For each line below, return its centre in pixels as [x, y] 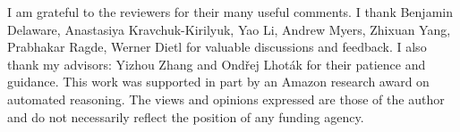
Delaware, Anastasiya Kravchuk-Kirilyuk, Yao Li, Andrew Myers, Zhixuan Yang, [229, 29]
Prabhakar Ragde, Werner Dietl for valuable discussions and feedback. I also [217, 47]
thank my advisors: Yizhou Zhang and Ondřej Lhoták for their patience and [217, 64]
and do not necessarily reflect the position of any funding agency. [186, 116]
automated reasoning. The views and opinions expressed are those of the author [226, 99]
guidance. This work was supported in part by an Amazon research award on [218, 82]
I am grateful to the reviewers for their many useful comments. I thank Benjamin [230, 12]
